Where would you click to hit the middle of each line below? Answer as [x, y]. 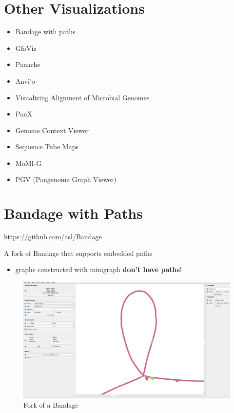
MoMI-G [29, 163]
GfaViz [26, 48]
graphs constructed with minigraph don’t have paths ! [98, 269]
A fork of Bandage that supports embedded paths [78, 253]
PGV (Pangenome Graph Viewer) [66, 179]
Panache [28, 64]
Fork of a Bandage [51, 405]
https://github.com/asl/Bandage [53, 237]
